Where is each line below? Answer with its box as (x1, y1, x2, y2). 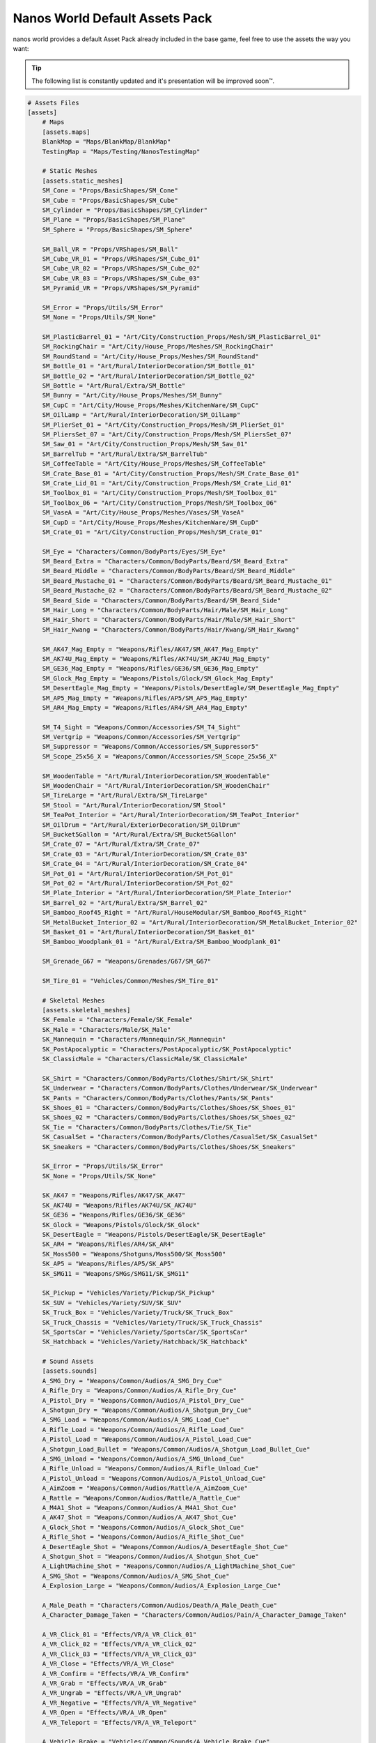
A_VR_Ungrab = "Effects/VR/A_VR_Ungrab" (42, 1689, 182, 1697)
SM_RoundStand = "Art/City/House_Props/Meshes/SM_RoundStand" (42, 352, 259, 360)
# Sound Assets (42, 1357, 94, 1366)
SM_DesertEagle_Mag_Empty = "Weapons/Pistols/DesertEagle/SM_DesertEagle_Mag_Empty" (42, 684, 340, 692)
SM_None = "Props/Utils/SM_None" (42, 314, 157, 321)
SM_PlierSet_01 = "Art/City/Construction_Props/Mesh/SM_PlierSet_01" (42, 420, 285, 429)
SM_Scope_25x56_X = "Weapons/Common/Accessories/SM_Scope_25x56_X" (42, 752, 278, 760)
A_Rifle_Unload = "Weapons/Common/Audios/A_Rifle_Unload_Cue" (42, 1465, 259, 1472)
